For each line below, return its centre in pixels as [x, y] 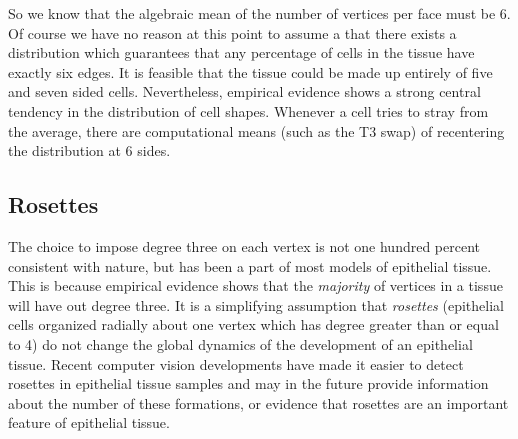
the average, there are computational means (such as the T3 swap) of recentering [256, 130]
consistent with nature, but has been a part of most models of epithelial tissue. [250, 265]
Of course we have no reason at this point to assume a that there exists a [232, 32]
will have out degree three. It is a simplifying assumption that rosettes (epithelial [256, 304]
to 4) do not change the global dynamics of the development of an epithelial [240, 343]
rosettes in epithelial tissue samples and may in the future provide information [248, 383]
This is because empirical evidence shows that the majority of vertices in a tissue [255, 285]
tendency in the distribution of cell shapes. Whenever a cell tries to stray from [248, 110]
